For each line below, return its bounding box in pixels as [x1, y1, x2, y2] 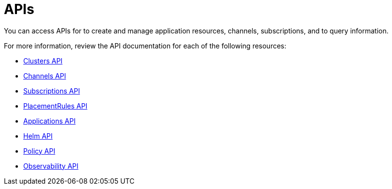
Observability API [23, 161, 78, 170]
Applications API [23, 116, 76, 125]
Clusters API [23, 56, 63, 65]
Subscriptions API [23, 86, 80, 95]
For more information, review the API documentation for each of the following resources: [4, 41, 286, 50]
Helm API [23, 131, 53, 140]
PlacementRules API [23, 101, 88, 110]
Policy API [23, 146, 55, 155]
